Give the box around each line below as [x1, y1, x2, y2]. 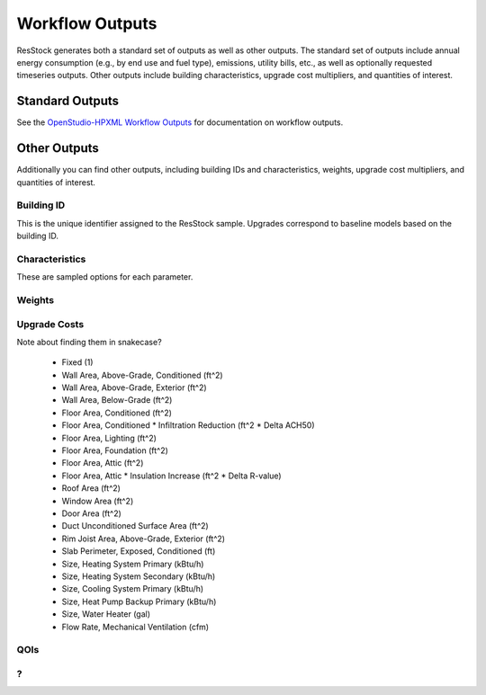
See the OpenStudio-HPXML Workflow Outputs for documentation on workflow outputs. [16, 117, 344, 128]
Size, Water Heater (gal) [61, 609, 151, 619]
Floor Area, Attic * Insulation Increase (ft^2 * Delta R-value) [61, 470, 283, 481]
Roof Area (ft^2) [61, 483, 121, 494]
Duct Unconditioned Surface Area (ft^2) [61, 521, 209, 531]
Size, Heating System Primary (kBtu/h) [61, 558, 204, 569]
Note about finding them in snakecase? [16, 336, 162, 347]
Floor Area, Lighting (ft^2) [61, 432, 157, 443]
